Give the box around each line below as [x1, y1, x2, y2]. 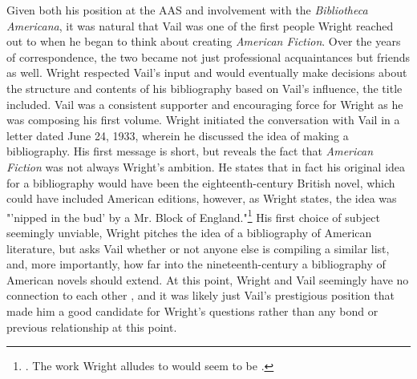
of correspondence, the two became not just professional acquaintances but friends [6, 48, 411, 65]
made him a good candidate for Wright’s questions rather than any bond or [6, 302, 379, 319]
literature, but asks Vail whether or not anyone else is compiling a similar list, [6, 240, 390, 256]
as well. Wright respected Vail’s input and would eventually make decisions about [6, 64, 407, 81]
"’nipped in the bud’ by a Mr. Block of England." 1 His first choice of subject [6, 206, 380, 225]
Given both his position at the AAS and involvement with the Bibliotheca [6, 2, 368, 18]
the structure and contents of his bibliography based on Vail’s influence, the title [6, 79, 403, 96]
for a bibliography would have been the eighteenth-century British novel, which [6, 174, 395, 191]
